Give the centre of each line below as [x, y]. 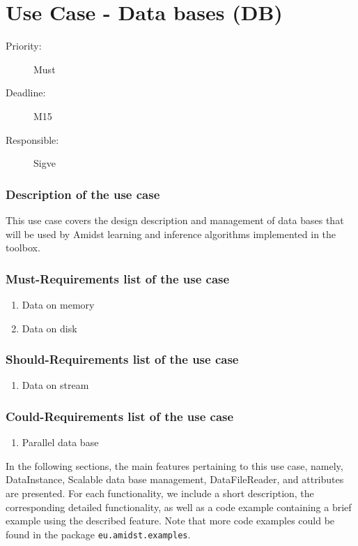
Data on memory [58, 304]
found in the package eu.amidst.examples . [98, 534]
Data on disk [49, 328]
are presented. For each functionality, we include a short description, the [160, 493]
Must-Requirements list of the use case [118, 278]
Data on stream [55, 385]
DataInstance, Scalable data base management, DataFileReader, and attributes [175, 479]
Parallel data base [60, 442]
